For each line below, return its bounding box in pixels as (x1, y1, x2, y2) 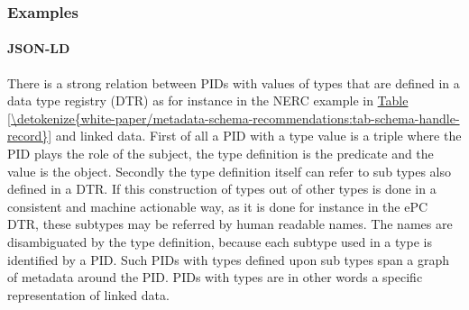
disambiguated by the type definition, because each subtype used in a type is (7, 232, 432, 251)
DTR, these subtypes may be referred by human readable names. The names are (7, 214, 453, 233)
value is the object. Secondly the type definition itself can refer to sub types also (7, 161, 452, 180)
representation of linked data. (7, 285, 170, 304)
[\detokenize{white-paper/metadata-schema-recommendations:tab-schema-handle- (7, 108, 460, 127)
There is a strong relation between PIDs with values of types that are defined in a (7, 73, 460, 92)
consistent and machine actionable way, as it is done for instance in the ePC (7, 196, 428, 215)
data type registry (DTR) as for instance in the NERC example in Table (7, 91, 409, 110)
